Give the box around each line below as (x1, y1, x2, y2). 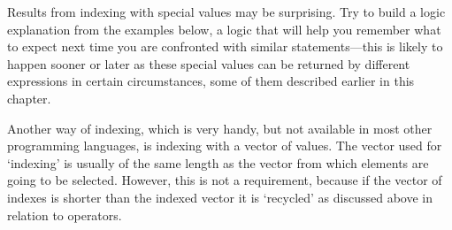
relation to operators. (7, 205, 122, 224)
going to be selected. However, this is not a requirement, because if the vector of (7, 171, 442, 189)
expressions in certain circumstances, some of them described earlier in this (7, 72, 415, 90)
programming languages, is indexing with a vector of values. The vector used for (7, 136, 442, 155)
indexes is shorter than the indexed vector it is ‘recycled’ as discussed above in (7, 188, 433, 206)
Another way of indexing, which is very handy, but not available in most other (7, 119, 433, 137)
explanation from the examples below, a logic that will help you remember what (7, 19, 441, 38)
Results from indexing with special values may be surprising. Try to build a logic (7, 3, 446, 20)
